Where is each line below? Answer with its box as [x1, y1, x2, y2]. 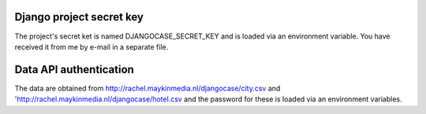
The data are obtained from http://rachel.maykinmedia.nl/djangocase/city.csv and [14, 83, 281, 93]
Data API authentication [14, 63, 134, 76]
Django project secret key [14, 10, 144, 24]
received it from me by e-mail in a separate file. [14, 42, 169, 51]
